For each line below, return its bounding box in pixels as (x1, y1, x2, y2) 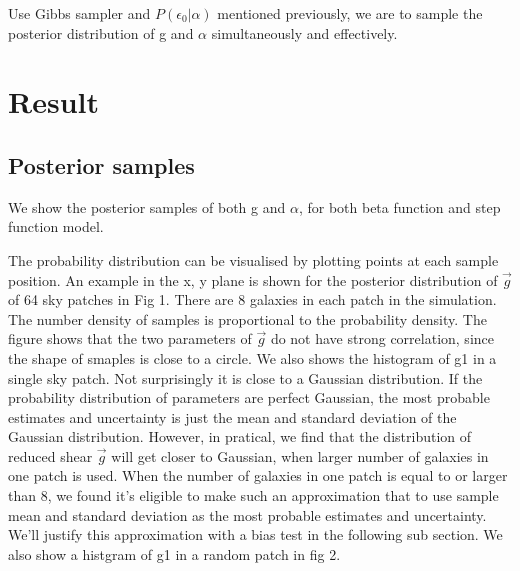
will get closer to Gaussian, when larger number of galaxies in (111, 445, 489, 466)
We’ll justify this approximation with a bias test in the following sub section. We (8, 524, 503, 545)
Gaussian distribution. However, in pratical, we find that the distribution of (8, 426, 472, 447)
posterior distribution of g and (8, 22, 194, 43)
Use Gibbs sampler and (8, 3, 151, 23)
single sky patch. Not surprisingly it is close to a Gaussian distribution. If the (8, 367, 483, 388)
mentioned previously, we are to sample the (217, 3, 483, 23)
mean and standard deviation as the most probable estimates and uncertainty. (8, 504, 487, 525)
